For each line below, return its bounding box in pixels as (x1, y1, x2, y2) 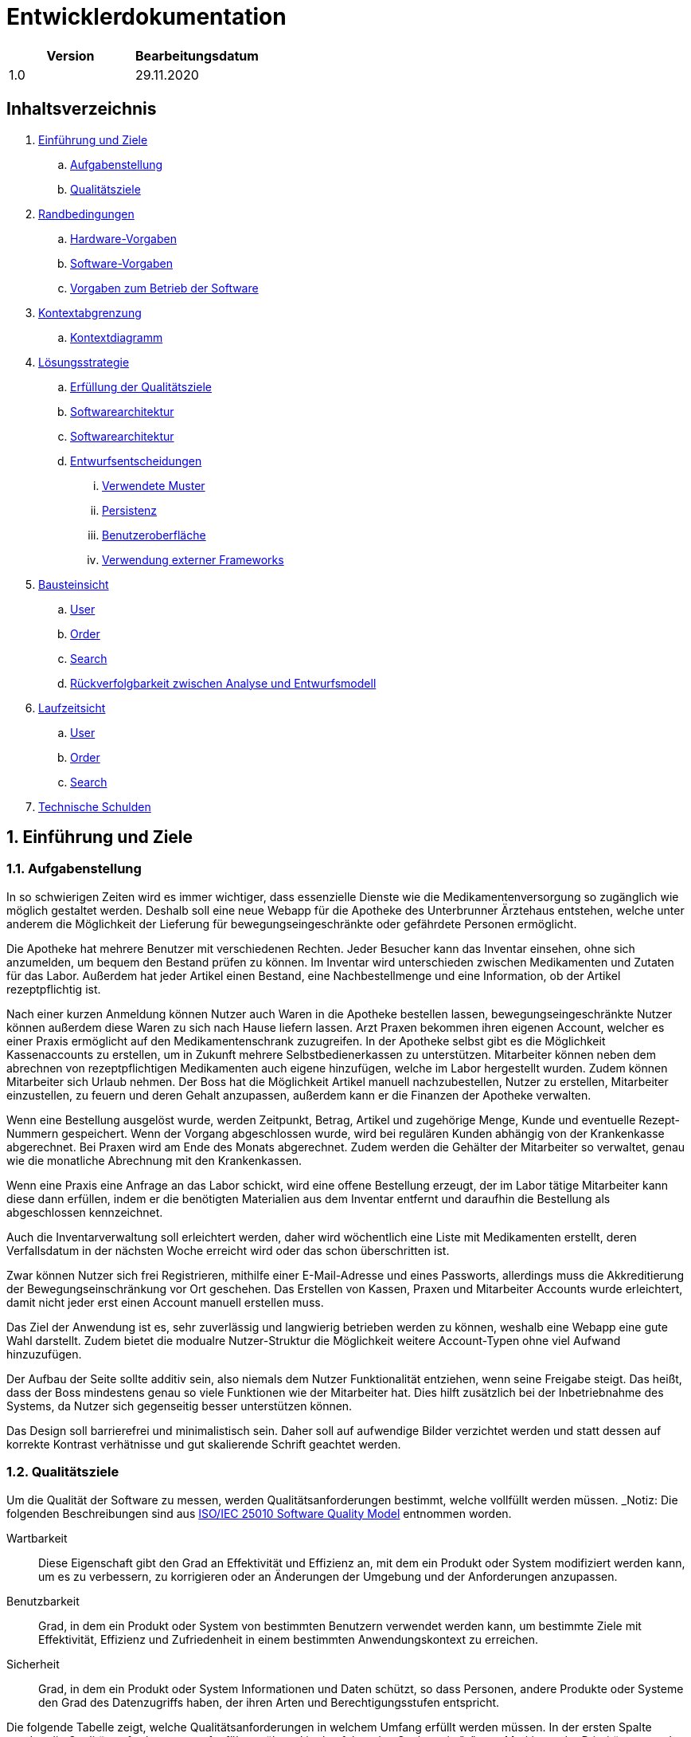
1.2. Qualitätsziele (6, 1464, 119, 1480)
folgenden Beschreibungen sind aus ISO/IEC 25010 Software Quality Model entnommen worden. (6, 1506, 512, 1520)
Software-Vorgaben (70, 256, 173, 270)
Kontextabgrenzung (38, 305, 142, 320)
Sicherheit (6, 1657, 60, 1671)
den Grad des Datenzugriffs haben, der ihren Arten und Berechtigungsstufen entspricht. (38, 1695, 500, 1709)
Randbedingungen (38, 206, 135, 221)
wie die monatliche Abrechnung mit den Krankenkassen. (6, 1153, 303, 1167)
